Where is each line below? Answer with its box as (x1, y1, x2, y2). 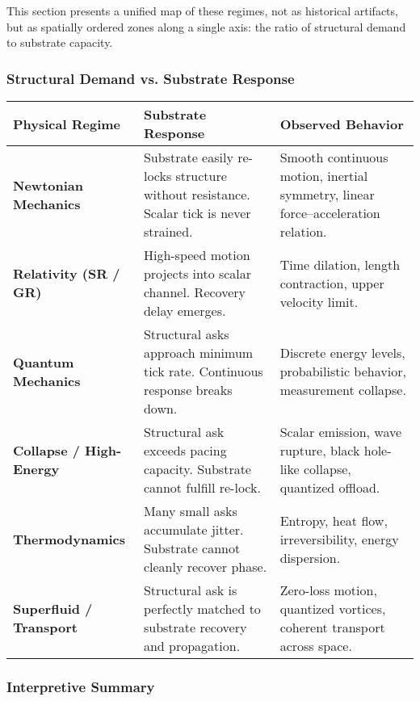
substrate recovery (143, 618, 247, 636)
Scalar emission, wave (279, 422, 402, 441)
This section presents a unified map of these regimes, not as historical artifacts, (6, 2, 398, 19)
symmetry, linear (279, 185, 375, 204)
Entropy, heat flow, (279, 510, 388, 530)
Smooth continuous (279, 148, 388, 166)
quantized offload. (279, 478, 380, 497)
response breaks (143, 380, 233, 399)
